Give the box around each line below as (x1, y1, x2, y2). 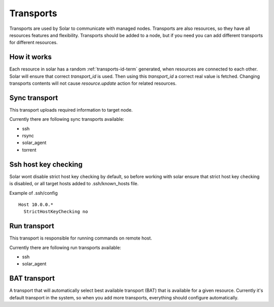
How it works (9, 53, 52, 61)
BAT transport (9, 274, 55, 283)
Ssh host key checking (9, 160, 83, 168)
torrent (22, 147, 37, 153)
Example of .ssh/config (9, 190, 58, 196)
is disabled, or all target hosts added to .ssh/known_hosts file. (9, 181, 139, 187)
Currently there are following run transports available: (9, 244, 121, 251)
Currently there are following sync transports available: (9, 116, 124, 122)
